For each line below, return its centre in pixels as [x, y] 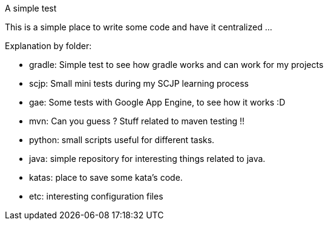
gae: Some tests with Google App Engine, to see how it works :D [157, 102]
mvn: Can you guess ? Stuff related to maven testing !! [137, 121]
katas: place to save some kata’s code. [106, 177]
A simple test [31, 8]
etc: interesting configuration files [96, 196]
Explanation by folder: [48, 46]
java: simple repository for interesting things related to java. [147, 159]
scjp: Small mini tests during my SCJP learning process [139, 83]
